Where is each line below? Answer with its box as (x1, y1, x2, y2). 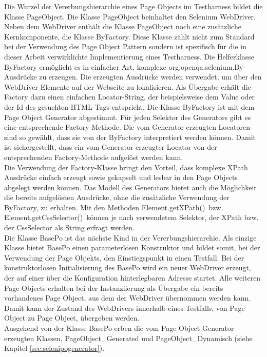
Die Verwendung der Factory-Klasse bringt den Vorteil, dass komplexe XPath (4, 162, 248, 172)
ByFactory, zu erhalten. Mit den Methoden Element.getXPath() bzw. (4, 202, 223, 212)
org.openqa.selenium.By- (168, 61, 246, 72)
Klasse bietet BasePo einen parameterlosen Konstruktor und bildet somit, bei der (4, 242, 260, 253)
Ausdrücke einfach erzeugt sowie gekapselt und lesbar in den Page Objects (4, 172, 238, 183)
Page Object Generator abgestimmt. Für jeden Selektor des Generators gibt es (4, 111, 251, 122)
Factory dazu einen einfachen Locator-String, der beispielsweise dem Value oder (4, 91, 255, 102)
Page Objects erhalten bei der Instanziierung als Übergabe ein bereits (4, 282, 223, 293)
